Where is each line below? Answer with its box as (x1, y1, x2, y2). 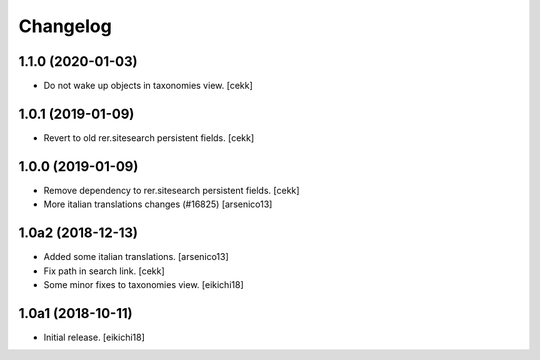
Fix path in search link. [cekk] (43, 265, 165, 277)
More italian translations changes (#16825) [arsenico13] (43, 198, 273, 210)
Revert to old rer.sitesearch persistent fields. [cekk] (43, 131, 255, 144)
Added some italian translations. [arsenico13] (43, 251, 229, 263)
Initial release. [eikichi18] (43, 331, 145, 343)
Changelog (18, 15, 112, 37)
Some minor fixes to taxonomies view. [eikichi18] (43, 278, 244, 290)
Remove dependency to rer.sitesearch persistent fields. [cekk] (43, 184, 300, 196)
